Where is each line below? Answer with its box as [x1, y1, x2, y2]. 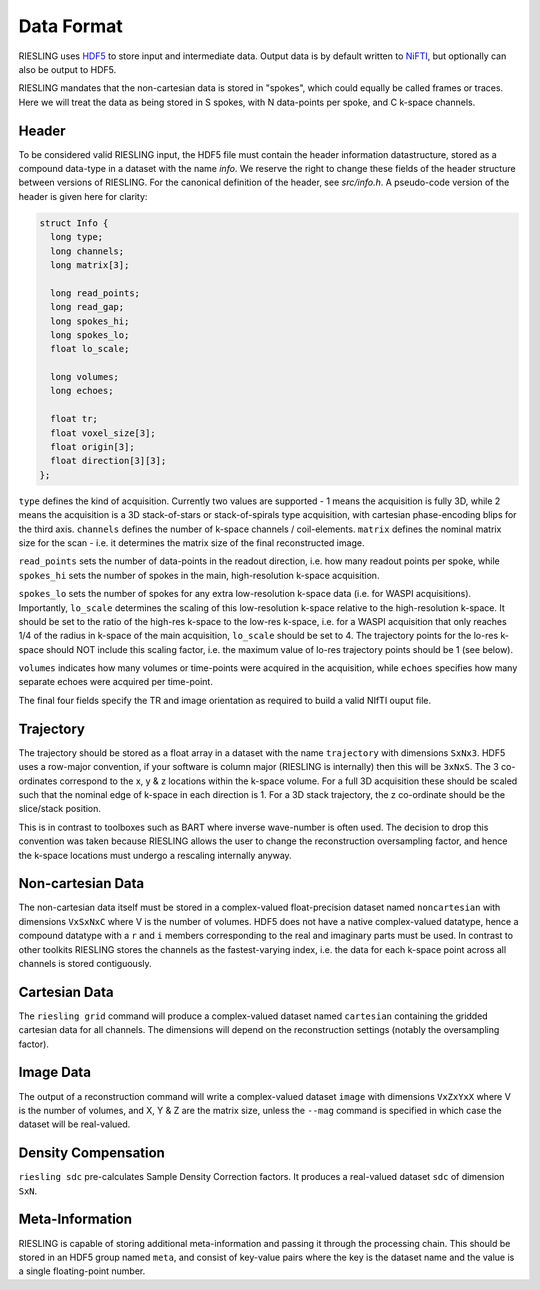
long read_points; [50, 287, 140, 299]
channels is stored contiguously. [18, 957, 152, 969]
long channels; [50, 245, 125, 257]
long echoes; [50, 385, 114, 397]
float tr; [50, 413, 99, 425]
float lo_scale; [50, 343, 130, 355]
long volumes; [50, 371, 120, 383]
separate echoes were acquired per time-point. [18, 676, 214, 688]
